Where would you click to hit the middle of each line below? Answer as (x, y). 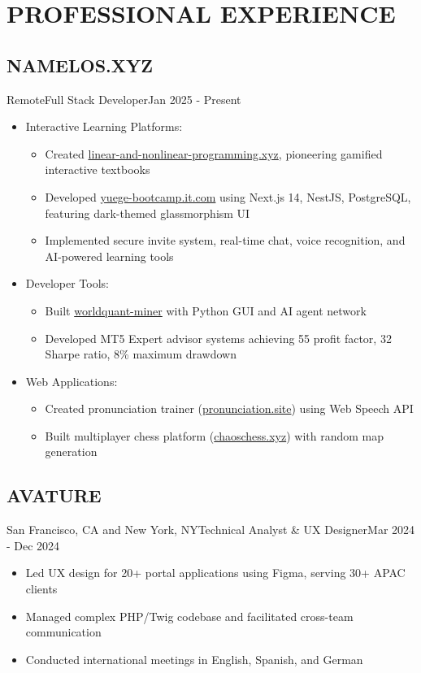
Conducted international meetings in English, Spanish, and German (194, 659)
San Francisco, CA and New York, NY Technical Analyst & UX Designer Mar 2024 (211, 530)
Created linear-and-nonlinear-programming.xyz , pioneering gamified (214, 153)
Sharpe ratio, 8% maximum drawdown (141, 354)
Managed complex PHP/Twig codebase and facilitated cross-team (189, 616)
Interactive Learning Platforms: (104, 126)
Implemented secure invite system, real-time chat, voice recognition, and (225, 240)
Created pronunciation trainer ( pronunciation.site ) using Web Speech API (229, 408)
